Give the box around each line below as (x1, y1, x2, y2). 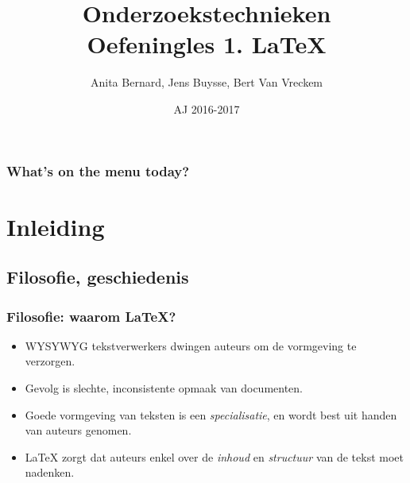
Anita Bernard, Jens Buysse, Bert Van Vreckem (90, 74, 323, 91)
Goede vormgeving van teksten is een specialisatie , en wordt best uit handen (25, 406, 397, 423)
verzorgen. (25, 353, 75, 369)
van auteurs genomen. (25, 422, 132, 439)
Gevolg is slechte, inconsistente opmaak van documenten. (25, 379, 303, 396)
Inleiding (6, 210, 105, 242)
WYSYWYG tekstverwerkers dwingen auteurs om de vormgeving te (25, 337, 357, 354)
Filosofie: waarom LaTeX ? (6, 306, 176, 326)
